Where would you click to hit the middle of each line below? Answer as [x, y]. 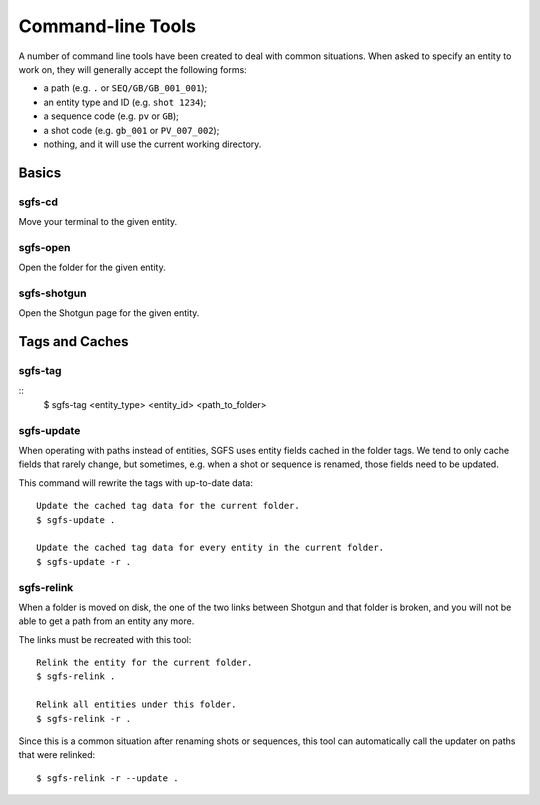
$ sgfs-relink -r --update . [107, 778]
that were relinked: [57, 755]
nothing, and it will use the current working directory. [152, 144]
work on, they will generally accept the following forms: [132, 69]
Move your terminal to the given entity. [98, 222]
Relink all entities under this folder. [136, 704]
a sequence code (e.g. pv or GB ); [111, 116]
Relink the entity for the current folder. [144, 663]
